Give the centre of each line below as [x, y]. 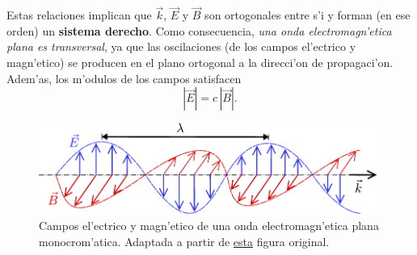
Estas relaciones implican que [79, 15]
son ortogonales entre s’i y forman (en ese [307, 15]
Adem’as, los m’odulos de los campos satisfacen [124, 78]
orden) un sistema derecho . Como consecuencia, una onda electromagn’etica [199, 30]
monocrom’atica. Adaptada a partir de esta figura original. [184, 241]
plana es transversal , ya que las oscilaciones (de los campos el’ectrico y [181, 46]
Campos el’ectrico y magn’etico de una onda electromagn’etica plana [209, 226]
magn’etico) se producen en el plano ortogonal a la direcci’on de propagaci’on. [200, 62]
